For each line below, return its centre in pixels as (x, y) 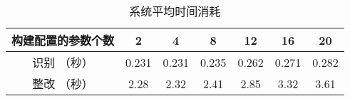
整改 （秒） (63, 84)
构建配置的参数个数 (63, 40)
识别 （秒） (63, 62)
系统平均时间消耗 (175, 11)
